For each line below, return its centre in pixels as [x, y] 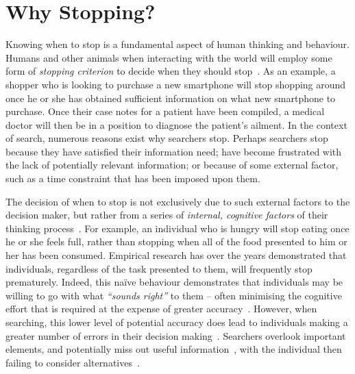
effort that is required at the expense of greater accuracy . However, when [161, 309]
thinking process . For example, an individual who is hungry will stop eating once [177, 228]
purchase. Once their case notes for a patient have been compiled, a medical [165, 111]
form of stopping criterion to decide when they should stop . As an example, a [171, 71]
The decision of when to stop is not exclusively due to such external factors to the [178, 201]
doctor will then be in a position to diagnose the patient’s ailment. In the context [176, 124]
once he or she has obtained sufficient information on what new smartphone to [171, 98]
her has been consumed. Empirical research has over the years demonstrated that [176, 255]
